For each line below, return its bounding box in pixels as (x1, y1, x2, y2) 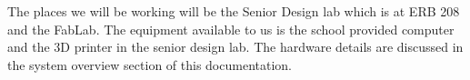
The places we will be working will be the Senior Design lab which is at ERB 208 (7, 2, 460, 20)
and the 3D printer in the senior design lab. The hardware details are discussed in (7, 37, 464, 56)
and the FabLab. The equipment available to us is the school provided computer (7, 19, 455, 38)
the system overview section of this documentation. (7, 55, 292, 74)
